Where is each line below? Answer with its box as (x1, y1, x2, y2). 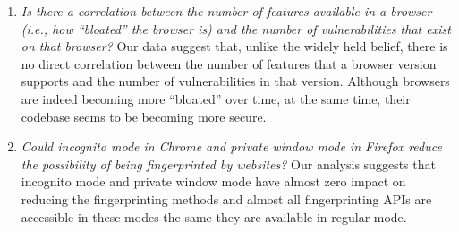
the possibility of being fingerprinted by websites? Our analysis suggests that (21, 154, 436, 173)
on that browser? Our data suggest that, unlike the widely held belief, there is (21, 37, 448, 56)
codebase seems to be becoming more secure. (21, 107, 267, 125)
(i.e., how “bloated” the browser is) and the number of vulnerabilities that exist (21, 19, 451, 38)
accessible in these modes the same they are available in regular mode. (21, 207, 407, 226)
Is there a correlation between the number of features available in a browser (21, 2, 432, 20)
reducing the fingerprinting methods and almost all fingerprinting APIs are (21, 189, 432, 208)
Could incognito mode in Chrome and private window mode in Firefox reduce (21, 137, 442, 156)
